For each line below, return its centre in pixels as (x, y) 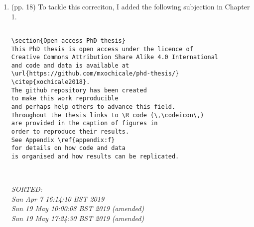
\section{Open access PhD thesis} (68, 40)
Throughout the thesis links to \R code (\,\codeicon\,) (108, 115)
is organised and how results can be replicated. (95, 157)
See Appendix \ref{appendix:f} (63, 140)
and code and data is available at (70, 65)
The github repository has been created (79, 90)
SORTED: (27, 189)
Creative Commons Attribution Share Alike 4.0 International (115, 57)
